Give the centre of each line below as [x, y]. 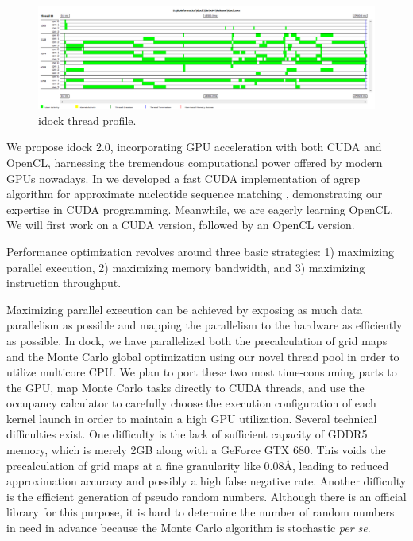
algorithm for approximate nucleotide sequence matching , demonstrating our [195, 194]
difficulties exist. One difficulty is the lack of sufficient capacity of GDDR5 [187, 434]
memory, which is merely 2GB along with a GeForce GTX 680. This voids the [196, 450]
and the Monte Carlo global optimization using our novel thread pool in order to [203, 356]
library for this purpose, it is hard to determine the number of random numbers [201, 512]
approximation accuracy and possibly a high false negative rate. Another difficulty [206, 481]
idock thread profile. [87, 120]
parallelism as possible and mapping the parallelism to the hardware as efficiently [205, 325]
